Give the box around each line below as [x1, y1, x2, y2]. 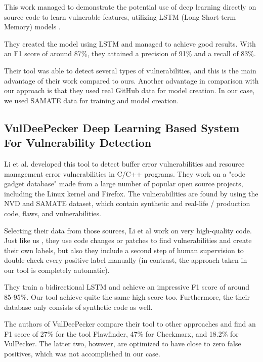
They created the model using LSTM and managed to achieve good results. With [4, 38, 256, 49]
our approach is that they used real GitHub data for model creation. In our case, [4, 85, 255, 96]
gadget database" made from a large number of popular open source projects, [4, 178, 243, 189]
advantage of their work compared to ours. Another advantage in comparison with [4, 75, 259, 86]
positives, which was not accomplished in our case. [4, 348, 160, 359]
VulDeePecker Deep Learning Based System [4, 119, 240, 135]
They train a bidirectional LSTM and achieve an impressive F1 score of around [4, 281, 249, 292]
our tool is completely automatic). [4, 264, 110, 275]
